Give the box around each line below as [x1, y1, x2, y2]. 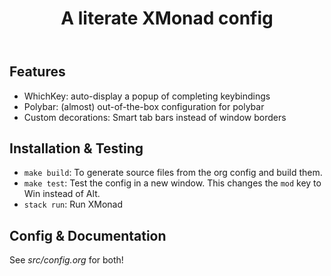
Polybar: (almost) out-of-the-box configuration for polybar [23, 100, 265, 112]
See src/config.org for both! [9, 254, 124, 266]
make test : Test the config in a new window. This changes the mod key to [23, 177, 322, 189]
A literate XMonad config [60, 7, 274, 30]
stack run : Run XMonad [23, 198, 123, 211]
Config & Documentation [9, 227, 167, 244]
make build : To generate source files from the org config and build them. [23, 167, 323, 179]
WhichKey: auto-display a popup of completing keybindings [23, 90, 271, 102]
